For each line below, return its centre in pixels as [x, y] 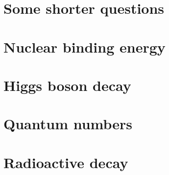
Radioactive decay [66, 162]
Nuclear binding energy [84, 46]
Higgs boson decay [67, 85]
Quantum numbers [68, 124]
